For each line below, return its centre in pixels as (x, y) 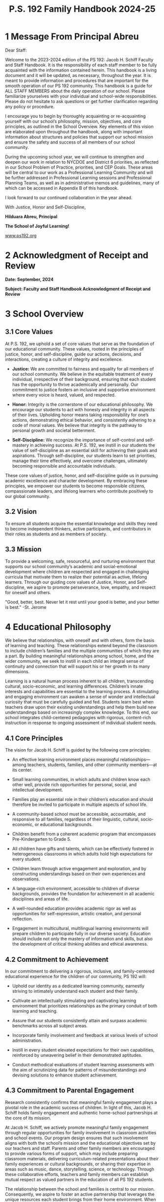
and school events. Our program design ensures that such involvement (77, 1138)
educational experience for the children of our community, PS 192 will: (76, 977)
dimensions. (17, 672)
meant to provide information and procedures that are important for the (77, 80)
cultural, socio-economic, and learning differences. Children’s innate (74, 686)
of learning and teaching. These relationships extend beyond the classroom (81, 646)
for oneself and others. (28, 592)
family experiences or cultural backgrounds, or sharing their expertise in (78, 1164)
